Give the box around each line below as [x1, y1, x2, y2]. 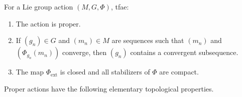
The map [16, 66, 44, 77]
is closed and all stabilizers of [60, 66, 150, 77]
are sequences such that [111, 35, 184, 45]
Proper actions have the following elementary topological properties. [4, 83, 214, 93]
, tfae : [110, 1, 129, 11]
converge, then [62, 47, 107, 57]
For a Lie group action [4, 1, 73, 11]
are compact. [159, 66, 199, 77]
